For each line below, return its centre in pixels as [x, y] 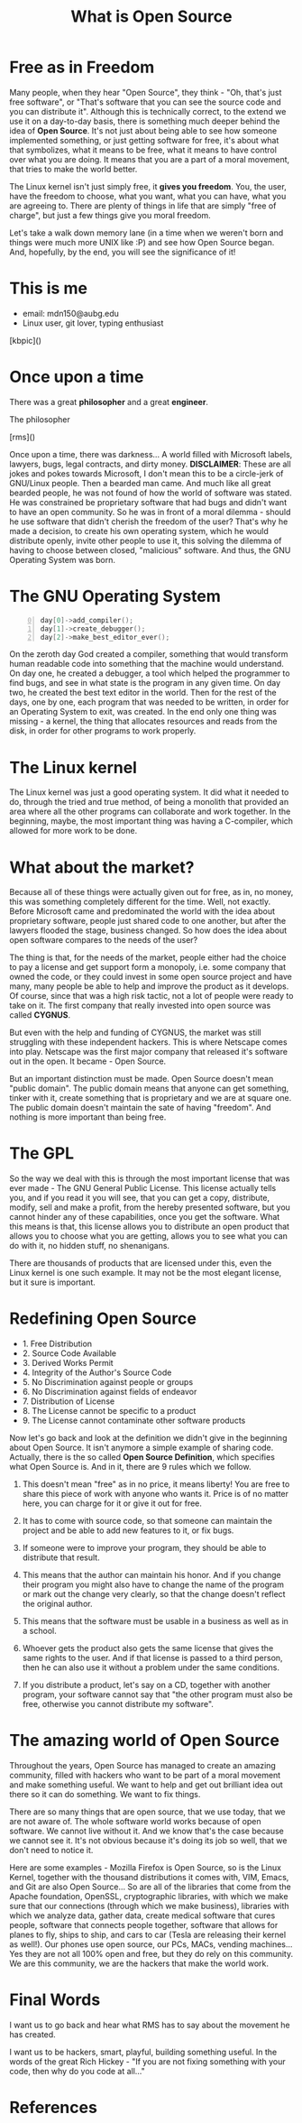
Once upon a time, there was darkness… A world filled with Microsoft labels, [151, 454]
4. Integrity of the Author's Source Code [97, 1372]
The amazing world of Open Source [144, 1741]
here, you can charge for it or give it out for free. [112, 1503]
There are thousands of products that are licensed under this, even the [141, 1263]
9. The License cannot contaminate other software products [134, 1421]
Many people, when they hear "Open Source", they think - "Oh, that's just [146, 92]
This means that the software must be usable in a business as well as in [155, 1621]
